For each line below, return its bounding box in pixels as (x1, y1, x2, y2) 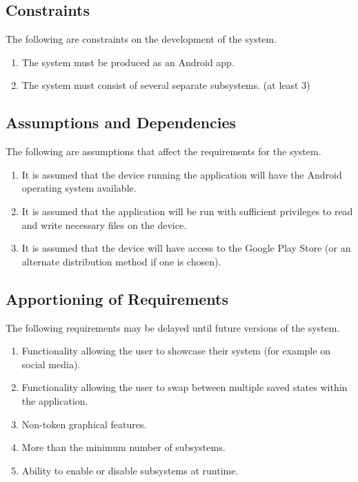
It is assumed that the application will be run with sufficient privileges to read (21, 203, 353, 218)
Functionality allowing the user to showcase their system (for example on (21, 343, 330, 358)
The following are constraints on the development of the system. (6, 32, 277, 46)
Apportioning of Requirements (6, 288, 229, 309)
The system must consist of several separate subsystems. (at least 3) (21, 78, 310, 92)
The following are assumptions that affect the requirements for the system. (6, 144, 321, 159)
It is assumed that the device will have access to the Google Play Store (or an (21, 241, 351, 255)
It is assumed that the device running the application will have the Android (21, 167, 342, 181)
